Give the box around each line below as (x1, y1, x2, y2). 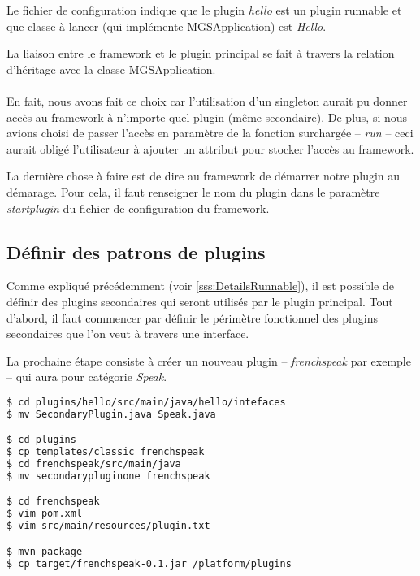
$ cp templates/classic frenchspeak (6, 446, 205, 458)
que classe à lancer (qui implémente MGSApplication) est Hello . (6, 17, 327, 34)
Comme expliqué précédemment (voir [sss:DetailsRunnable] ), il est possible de (6, 277, 394, 294)
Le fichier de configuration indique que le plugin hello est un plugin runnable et (6, 2, 402, 18)
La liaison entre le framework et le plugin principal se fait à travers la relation (6, 45, 395, 62)
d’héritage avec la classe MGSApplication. (6, 60, 216, 77)
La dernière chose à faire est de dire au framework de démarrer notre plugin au (6, 167, 401, 184)
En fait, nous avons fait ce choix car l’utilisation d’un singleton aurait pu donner (6, 92, 408, 109)
